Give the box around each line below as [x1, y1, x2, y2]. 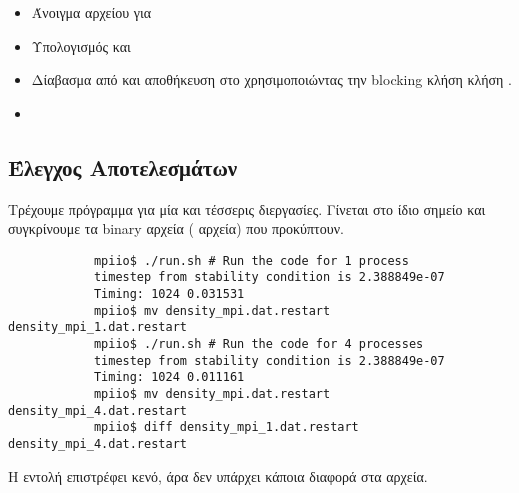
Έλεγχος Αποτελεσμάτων [8, 151, 238, 182]
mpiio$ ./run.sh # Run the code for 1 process [93, 253, 409, 268]
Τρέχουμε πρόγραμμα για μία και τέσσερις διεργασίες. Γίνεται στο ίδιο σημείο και [8, 198, 486, 219]
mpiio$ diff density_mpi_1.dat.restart [93, 420, 359, 435]
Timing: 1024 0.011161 [93, 370, 245, 385]
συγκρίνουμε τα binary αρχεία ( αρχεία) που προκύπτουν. [8, 218, 344, 239]
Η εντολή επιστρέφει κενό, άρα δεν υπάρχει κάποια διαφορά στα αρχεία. [8, 465, 428, 486]
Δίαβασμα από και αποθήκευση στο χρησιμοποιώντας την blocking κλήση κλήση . [31, 69, 512, 90]
